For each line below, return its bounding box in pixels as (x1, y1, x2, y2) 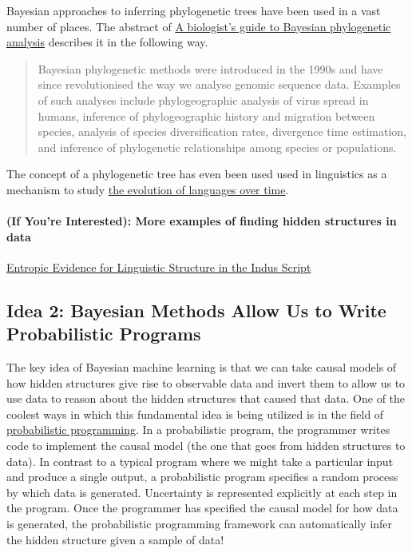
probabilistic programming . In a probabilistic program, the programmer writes (6, 421, 390, 438)
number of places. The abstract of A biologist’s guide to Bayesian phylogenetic (6, 18, 391, 34)
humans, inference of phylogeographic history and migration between (38, 107, 375, 124)
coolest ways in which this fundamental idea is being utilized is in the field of (6, 405, 384, 422)
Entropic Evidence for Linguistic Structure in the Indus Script (6, 258, 311, 275)
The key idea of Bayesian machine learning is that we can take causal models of (6, 359, 397, 376)
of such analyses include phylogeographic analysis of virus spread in (38, 91, 369, 108)
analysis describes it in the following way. (6, 34, 208, 50)
